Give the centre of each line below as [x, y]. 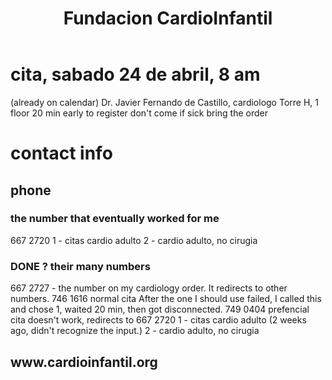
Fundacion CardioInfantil [168, 18]
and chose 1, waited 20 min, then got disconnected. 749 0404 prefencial [160, 309]
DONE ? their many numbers [80, 266]
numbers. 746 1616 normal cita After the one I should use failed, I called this [166, 299]
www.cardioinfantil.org [84, 362]
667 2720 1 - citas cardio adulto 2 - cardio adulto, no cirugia [134, 240]
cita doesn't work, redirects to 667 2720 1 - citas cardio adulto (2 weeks [158, 320]
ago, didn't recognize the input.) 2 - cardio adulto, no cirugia [135, 331]
